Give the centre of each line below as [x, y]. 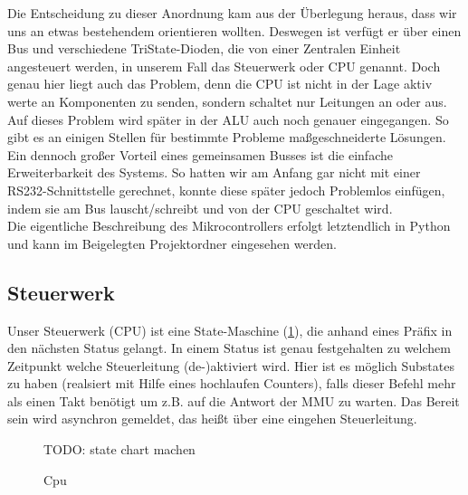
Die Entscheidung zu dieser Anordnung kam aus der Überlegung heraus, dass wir [232, 13]
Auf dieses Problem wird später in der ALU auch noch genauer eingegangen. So [228, 119]
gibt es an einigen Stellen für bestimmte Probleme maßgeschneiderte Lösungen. [227, 137]
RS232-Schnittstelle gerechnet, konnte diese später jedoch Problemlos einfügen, [226, 190]
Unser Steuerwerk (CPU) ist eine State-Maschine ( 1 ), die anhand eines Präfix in [230, 330]
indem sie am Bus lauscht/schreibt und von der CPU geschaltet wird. [200, 208]
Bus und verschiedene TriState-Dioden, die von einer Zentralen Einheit [204, 48]
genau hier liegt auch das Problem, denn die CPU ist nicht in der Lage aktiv [220, 84]
